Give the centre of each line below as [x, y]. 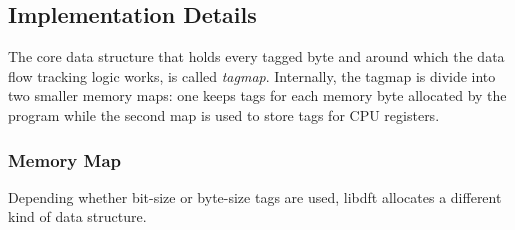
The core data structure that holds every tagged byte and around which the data [256, 56]
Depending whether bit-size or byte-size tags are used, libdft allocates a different [255, 196]
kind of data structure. [77, 216]
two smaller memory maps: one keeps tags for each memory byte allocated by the [257, 95]
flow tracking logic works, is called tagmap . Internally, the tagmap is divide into [252, 75]
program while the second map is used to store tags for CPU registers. [224, 114]
